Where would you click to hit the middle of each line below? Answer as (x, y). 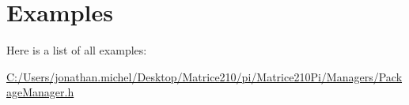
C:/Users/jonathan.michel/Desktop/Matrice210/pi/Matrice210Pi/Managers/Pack (204, 76)
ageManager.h (40, 92)
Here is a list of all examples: (77, 50)
